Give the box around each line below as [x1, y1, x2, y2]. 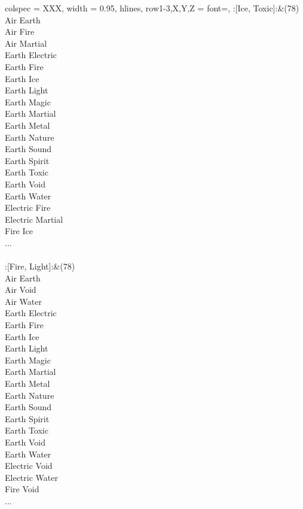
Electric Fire [5, 201, 51, 214]
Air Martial [5, 37, 47, 49]
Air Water [5, 295, 42, 307]
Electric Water [5, 471, 58, 483]
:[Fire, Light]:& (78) [5, 260, 75, 272]
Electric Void [5, 459, 53, 472]
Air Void [5, 283, 36, 296]
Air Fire [5, 25, 35, 38]
